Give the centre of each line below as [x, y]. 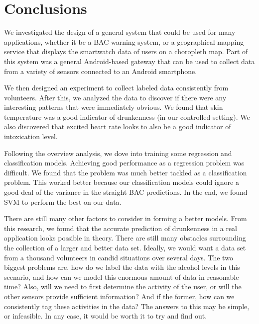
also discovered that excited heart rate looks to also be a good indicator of [118, 126]
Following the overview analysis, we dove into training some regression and [118, 153]
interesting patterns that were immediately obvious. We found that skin [114, 107]
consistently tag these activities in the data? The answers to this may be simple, [127, 306]
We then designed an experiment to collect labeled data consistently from [116, 88]
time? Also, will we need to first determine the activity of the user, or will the [123, 286]
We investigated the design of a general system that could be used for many [120, 32]
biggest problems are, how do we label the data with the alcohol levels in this [122, 267]
